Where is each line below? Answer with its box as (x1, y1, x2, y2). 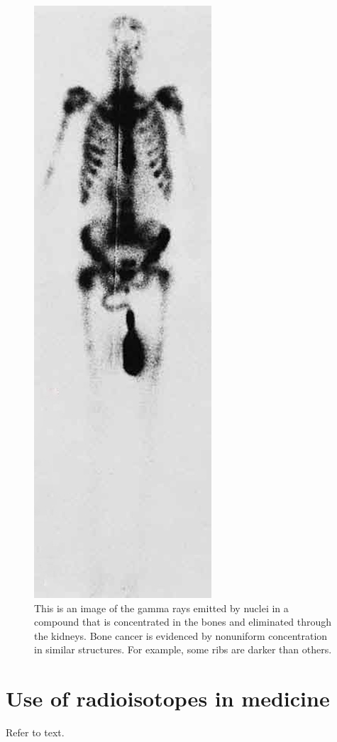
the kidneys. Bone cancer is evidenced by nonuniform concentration (34, 628, 328, 643)
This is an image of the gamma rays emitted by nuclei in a (34, 600, 289, 615)
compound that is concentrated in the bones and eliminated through (34, 614, 332, 629)
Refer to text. (6, 725, 65, 740)
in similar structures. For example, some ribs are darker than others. (34, 642, 332, 657)
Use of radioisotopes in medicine (6, 684, 330, 713)
